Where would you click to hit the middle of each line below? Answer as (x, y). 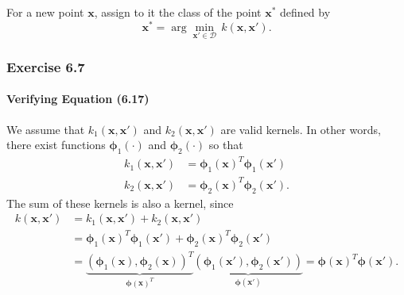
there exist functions (56, 145)
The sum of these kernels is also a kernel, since (120, 203)
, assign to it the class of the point (178, 12)
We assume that (46, 129)
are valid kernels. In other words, (301, 129)
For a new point (45, 12)
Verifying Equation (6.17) (78, 99)
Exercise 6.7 (46, 66)
